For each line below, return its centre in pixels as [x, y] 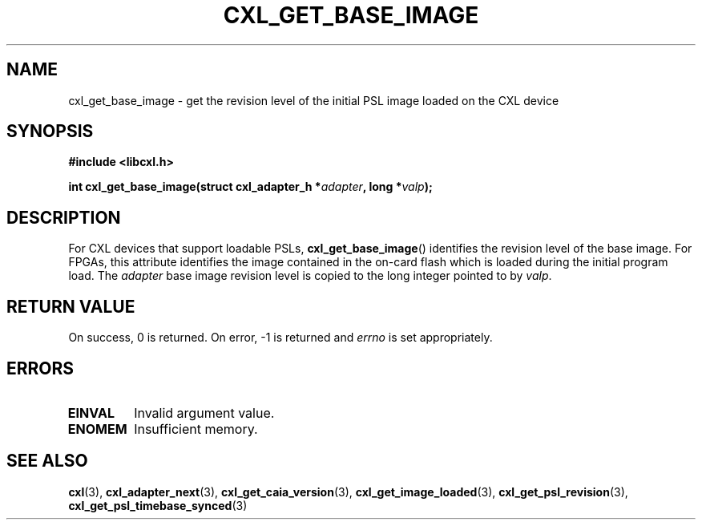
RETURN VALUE [71, 306]
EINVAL [91, 413]
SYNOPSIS [50, 131]
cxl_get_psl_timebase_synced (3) [158, 505]
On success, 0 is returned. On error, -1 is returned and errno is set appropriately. [280, 338]
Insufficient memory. [196, 429]
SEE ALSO [47, 461]
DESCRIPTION [64, 217]
